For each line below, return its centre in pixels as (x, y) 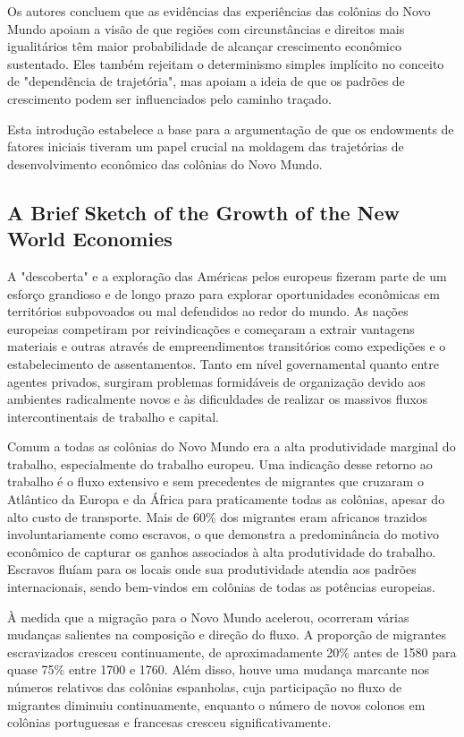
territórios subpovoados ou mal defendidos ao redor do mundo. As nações (208, 311)
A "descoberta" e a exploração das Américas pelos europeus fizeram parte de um (227, 275)
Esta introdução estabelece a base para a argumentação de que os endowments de (231, 129)
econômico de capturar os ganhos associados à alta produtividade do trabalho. (222, 551)
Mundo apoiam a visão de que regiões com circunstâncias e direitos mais (206, 28)
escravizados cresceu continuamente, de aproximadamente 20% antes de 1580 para (232, 651)
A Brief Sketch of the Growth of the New (203, 212)
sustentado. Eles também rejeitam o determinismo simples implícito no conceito (226, 63)
